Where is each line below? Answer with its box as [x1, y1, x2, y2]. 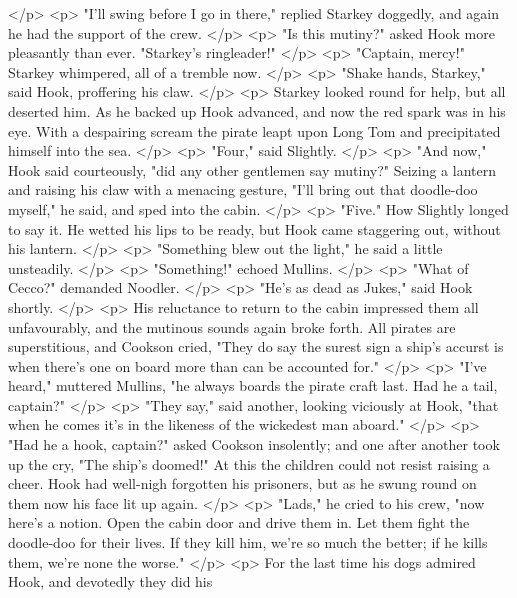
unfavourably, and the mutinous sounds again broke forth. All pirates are [8, 316, 456, 337]
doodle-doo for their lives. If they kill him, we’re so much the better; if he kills [8, 532, 488, 553]
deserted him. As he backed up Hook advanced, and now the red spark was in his [8, 100, 506, 121]
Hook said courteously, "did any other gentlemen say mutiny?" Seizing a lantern [8, 159, 496, 180]
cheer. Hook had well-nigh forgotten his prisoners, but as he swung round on [8, 473, 477, 494]
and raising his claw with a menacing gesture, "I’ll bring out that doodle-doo [8, 179, 478, 200]
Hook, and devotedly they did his [8, 571, 213, 592]
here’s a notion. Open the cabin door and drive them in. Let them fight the [8, 512, 470, 533]
